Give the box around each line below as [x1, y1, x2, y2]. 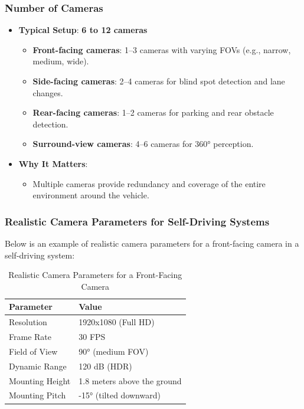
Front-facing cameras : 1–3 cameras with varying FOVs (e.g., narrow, [32, 43, 291, 55]
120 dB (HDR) [79, 359, 132, 372]
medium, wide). [32, 55, 89, 67]
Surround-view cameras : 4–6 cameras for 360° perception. [32, 138, 254, 150]
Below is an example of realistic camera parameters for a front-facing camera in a [5, 237, 299, 249]
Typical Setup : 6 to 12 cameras [18, 24, 148, 36]
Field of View [9, 345, 58, 357]
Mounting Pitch [9, 389, 66, 401]
